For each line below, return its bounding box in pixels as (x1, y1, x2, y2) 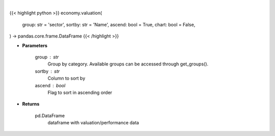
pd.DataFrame (35, 112, 65, 119)
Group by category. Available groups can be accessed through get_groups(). (47, 61, 209, 67)
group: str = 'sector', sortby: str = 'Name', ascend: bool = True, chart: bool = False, (22, 21, 196, 27)
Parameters (22, 42, 48, 48)
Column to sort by (47, 75, 86, 81)
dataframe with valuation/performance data (47, 120, 140, 126)
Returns (22, 101, 40, 107)
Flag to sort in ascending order (47, 89, 113, 95)
